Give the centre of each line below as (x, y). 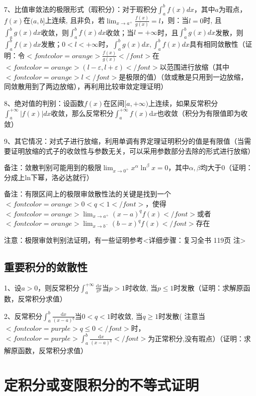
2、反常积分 (23, 316)
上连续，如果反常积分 (183, 103)
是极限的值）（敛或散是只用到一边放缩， (183, 76)
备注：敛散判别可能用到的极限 (53, 167)
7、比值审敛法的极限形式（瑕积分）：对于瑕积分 (81, 9)
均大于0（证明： (227, 167)
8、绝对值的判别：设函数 (44, 103)
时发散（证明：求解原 (209, 287)
